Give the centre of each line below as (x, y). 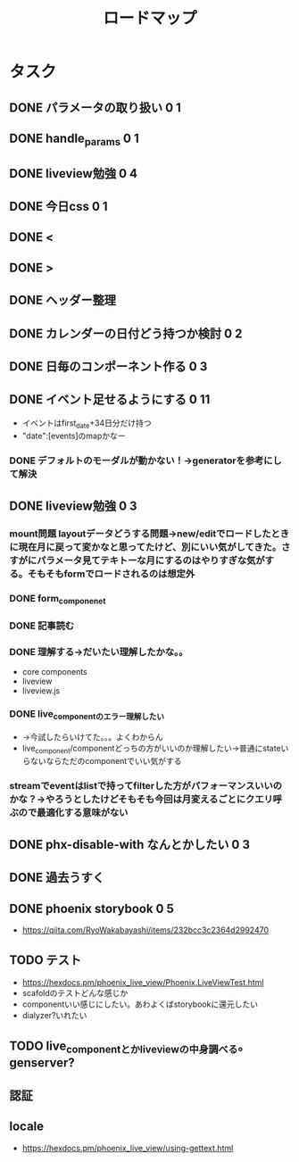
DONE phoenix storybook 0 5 (91, 908)
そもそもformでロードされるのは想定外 (111, 574)
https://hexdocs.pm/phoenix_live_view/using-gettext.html (128, 1148)
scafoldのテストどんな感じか (75, 992)
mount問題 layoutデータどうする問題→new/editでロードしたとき (149, 534)
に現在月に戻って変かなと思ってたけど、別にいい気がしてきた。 (145, 547)
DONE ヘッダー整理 (63, 300)
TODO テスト (46, 960)
